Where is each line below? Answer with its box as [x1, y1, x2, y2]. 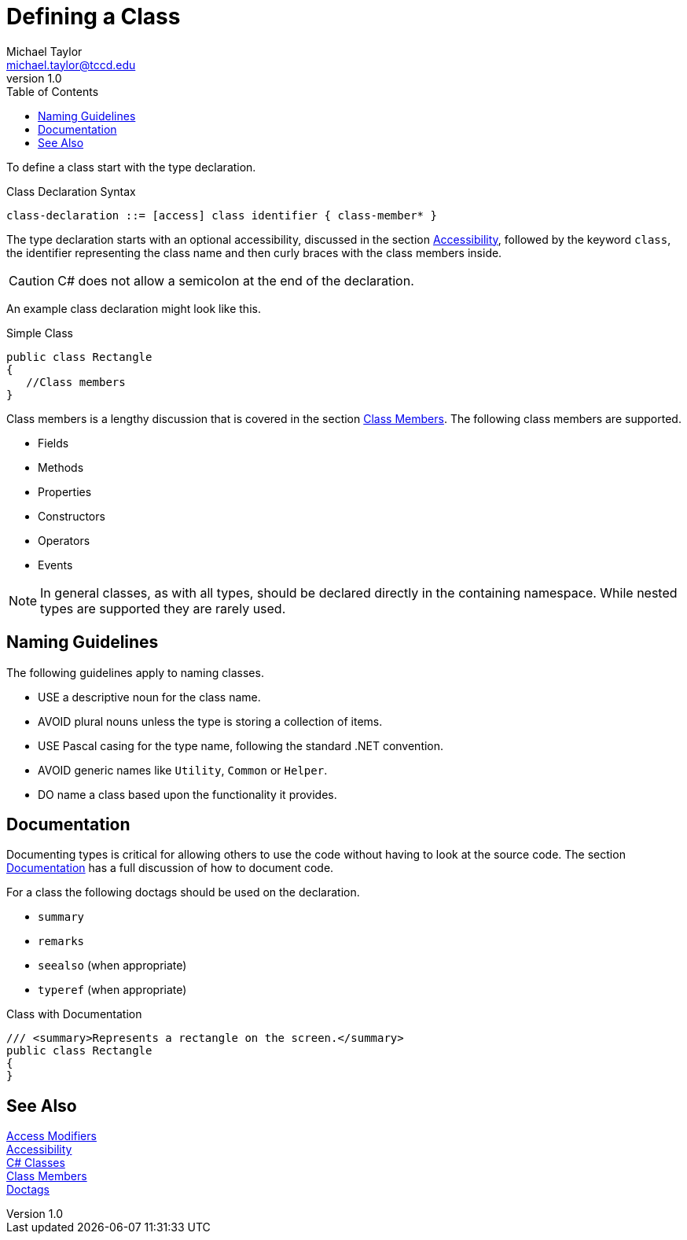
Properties [38, 484, 92, 499]
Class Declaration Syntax [6, 184, 136, 198]
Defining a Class [6, 3, 181, 30]
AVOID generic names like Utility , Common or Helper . [38, 763, 328, 777]
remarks [38, 935, 85, 948]
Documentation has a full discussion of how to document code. [6, 861, 334, 875]
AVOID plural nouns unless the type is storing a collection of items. [38, 714, 383, 728]
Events [38, 557, 73, 572]
